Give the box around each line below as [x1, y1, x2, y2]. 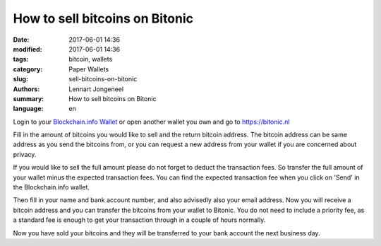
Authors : [13, 85, 40, 93]
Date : [13, 35, 30, 44]
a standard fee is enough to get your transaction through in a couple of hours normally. [13, 216, 266, 224]
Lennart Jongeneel [68, 85, 123, 93]
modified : [13, 45, 42, 53]
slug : [13, 75, 28, 83]
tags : [13, 55, 29, 64]
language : [13, 105, 44, 113]
